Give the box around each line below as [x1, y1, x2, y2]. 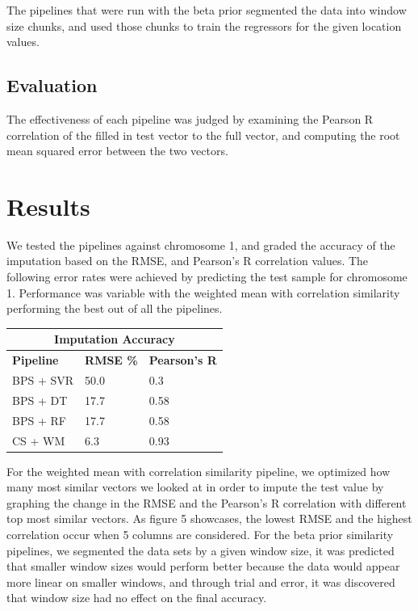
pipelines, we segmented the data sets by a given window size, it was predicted [6, 541, 395, 558]
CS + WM [12, 432, 65, 449]
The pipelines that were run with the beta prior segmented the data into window [6, 2, 407, 18]
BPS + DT [12, 391, 68, 408]
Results [6, 189, 90, 222]
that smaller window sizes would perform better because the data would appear [6, 558, 400, 575]
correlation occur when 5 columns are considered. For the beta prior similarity [6, 526, 394, 543]
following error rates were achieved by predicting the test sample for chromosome [6, 268, 408, 285]
